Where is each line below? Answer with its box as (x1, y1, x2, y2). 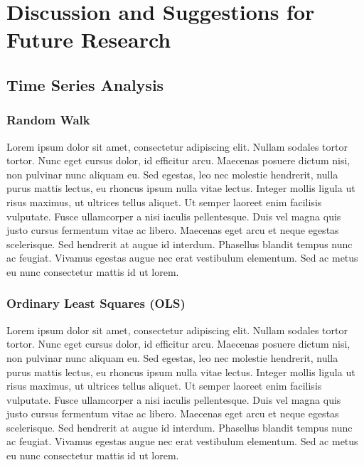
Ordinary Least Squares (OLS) (6, 294, 186, 312)
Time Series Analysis (6, 73, 164, 95)
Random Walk (6, 111, 90, 129)
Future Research (6, 25, 171, 54)
